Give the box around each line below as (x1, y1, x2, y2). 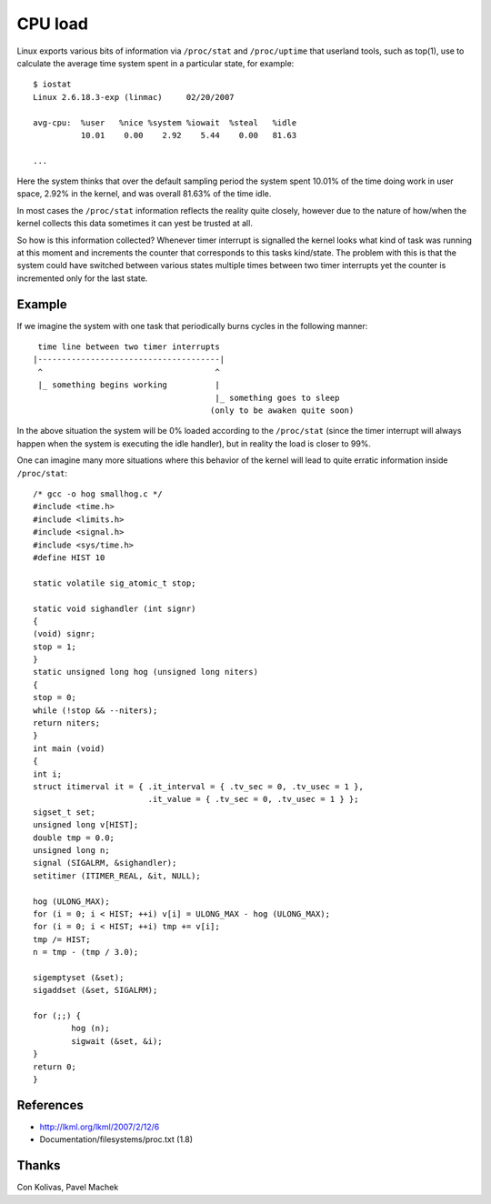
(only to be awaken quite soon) (209, 406, 355, 416)
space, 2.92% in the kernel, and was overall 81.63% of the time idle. (16, 188, 272, 199)
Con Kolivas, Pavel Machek (16, 1182, 119, 1193)
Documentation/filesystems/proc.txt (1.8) (39, 1134, 194, 1145)
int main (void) (33, 743, 105, 754)
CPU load (16, 14, 88, 34)
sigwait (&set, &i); (71, 1036, 163, 1046)
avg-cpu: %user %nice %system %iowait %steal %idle (33, 117, 297, 127)
